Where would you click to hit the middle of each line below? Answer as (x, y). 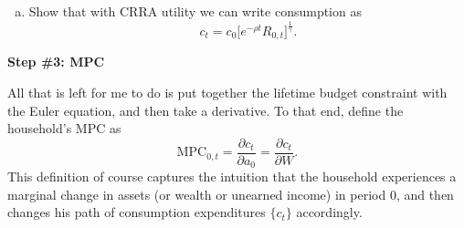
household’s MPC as (64, 128)
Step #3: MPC (56, 62)
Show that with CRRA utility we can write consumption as (195, 11)
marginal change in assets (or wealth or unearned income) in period (197, 194)
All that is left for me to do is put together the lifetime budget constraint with (227, 92)
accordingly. (329, 212)
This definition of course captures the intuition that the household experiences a (232, 176)
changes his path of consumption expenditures (137, 212)
